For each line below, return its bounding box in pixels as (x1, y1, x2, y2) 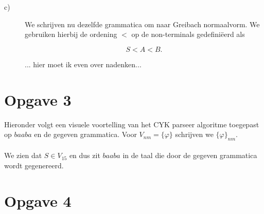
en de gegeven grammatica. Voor (34, 129, 137, 140)
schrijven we (175, 129, 214, 140)
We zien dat (4, 150, 42, 161)
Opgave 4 (4, 190, 72, 211)
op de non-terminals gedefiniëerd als (131, 29, 245, 40)
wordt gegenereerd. (4, 160, 64, 171)
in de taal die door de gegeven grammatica (122, 150, 257, 161)
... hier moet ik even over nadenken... (25, 59, 142, 69)
